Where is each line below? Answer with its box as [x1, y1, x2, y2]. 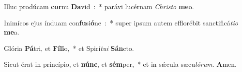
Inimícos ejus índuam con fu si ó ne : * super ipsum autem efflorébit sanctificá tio [4, 17, 238, 27]
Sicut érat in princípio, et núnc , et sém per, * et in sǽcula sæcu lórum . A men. [4, 59, 237, 69]
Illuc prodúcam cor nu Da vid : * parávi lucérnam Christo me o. [4, 1, 194, 11]
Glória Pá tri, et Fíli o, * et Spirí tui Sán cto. [4, 43, 134, 53]
